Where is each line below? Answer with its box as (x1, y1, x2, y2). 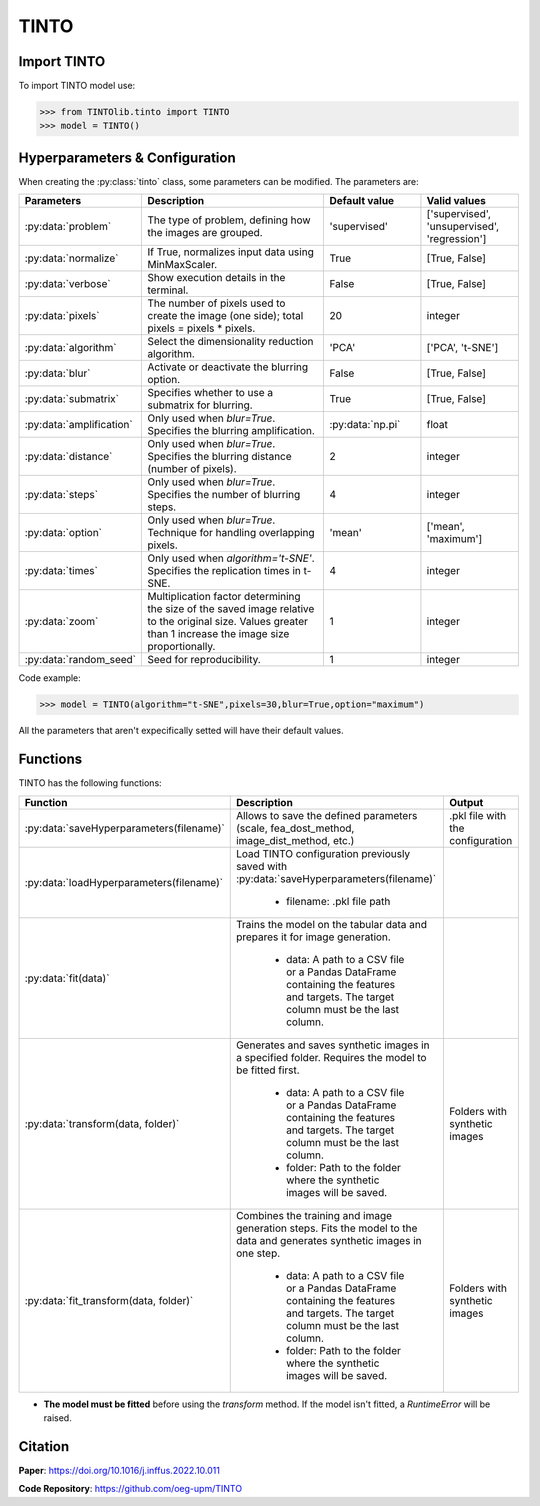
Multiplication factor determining (146, 590, 301, 604)
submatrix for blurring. (146, 398, 254, 412)
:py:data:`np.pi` (329, 418, 401, 432)
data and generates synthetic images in (235, 1233, 422, 1247)
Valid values (426, 194, 487, 208)
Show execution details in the (146, 271, 286, 285)
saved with (235, 859, 288, 873)
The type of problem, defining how (146, 213, 311, 227)
